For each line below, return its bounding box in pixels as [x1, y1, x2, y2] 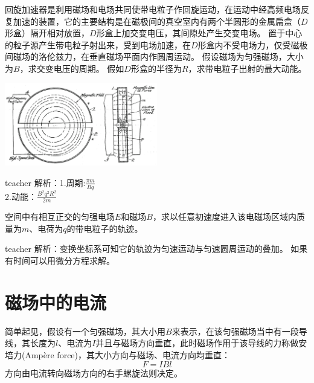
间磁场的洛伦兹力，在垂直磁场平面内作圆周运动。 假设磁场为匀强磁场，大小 [5, 50, 304, 63]
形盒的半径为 [130, 62, 182, 74]
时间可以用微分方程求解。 [13, 254, 115, 267]
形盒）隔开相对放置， [5, 27, 89, 39]
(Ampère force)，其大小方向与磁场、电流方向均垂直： [22, 348, 231, 361]
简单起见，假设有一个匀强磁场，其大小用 [5, 324, 165, 337]
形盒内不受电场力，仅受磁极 [197, 38, 308, 51]
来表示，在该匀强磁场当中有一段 [171, 324, 299, 337]
